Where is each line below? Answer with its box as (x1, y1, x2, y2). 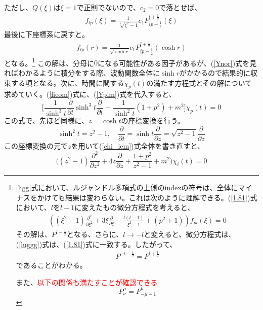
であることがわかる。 (16, 259, 87, 270)
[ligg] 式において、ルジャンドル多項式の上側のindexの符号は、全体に (16, 182, 238, 193)
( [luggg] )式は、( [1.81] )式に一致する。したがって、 (16, 238, 177, 249)
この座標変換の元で (4, 141, 68, 151)
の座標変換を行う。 (121, 115, 185, 126)
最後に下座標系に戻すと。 (4, 29, 89, 40)
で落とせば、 (159, 2, 202, 12)
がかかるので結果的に (180, 67, 251, 78)
